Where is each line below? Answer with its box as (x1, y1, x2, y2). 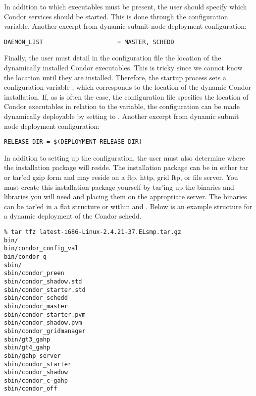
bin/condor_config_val (4, 245, 79, 252)
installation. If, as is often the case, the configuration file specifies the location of (4, 91, 249, 102)
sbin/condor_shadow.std (4, 278, 82, 285)
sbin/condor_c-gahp (4, 377, 68, 384)
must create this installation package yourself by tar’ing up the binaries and (4, 181, 234, 192)
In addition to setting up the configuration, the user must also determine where (4, 152, 245, 163)
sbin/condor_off (4, 385, 57, 393)
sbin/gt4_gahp (4, 344, 51, 351)
